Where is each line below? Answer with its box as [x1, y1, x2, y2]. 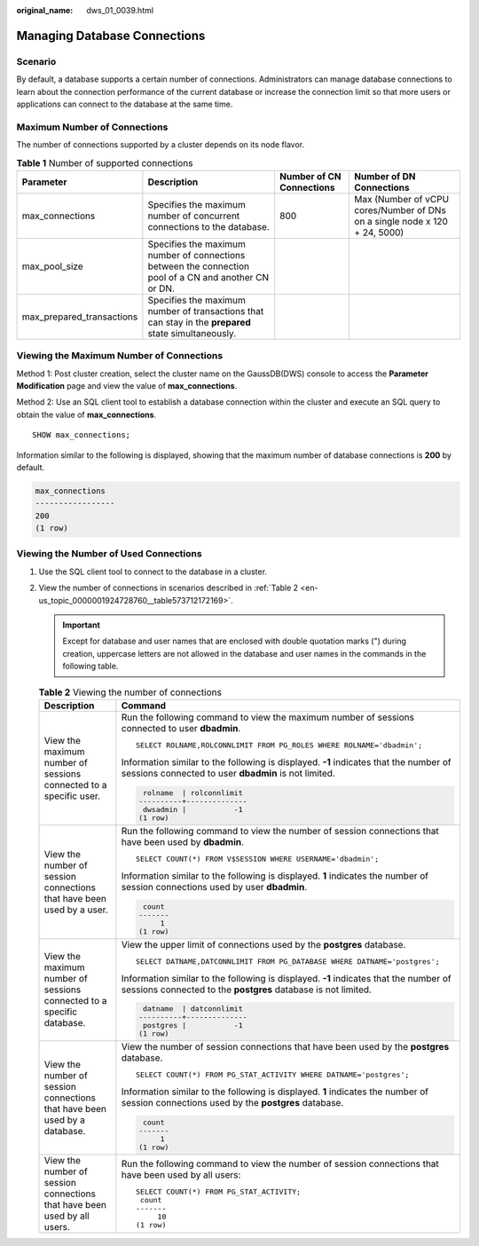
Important [62, 619, 101, 630]
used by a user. [43, 903, 108, 916]
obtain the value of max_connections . [16, 409, 157, 420]
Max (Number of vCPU [354, 193, 450, 205]
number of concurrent [147, 209, 240, 222]
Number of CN [279, 170, 342, 182]
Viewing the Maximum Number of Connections [16, 350, 224, 362]
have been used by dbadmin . [121, 835, 244, 848]
